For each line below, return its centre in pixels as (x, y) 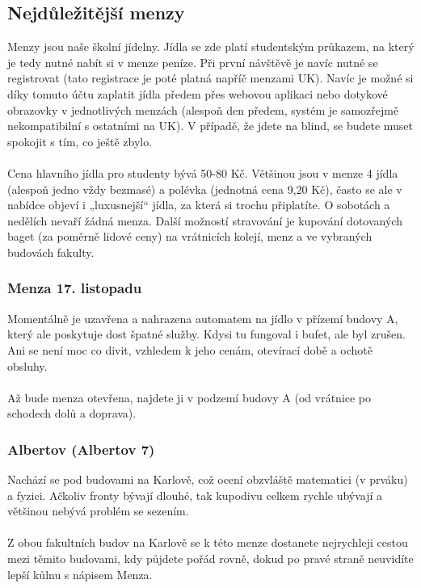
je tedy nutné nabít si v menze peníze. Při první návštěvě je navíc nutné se (193, 62)
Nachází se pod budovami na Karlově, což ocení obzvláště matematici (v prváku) (208, 479)
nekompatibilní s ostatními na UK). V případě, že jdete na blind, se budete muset (210, 126)
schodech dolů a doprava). (72, 413)
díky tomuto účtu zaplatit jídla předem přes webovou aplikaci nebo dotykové (198, 93)
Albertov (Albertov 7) (81, 449)
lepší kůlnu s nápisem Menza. (80, 574)
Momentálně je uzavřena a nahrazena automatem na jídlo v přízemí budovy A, (203, 318)
